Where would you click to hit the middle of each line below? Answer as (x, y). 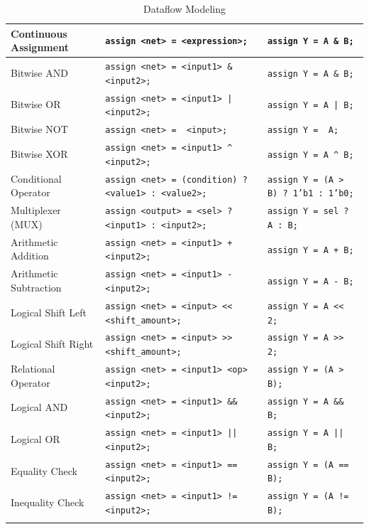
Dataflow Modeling (184, 9)
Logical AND (39, 407)
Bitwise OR (36, 104)
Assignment (40, 47)
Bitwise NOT (39, 129)
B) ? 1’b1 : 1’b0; (310, 194)
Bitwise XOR (39, 153)
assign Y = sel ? (308, 212)
